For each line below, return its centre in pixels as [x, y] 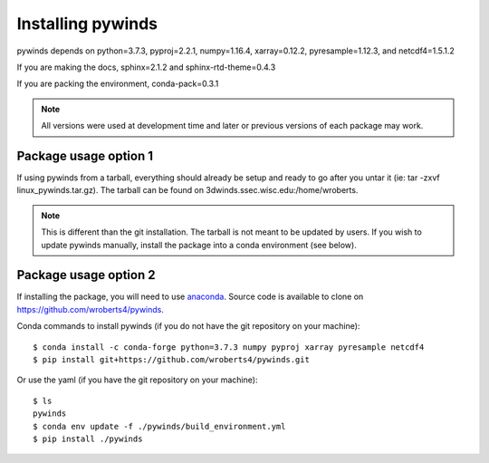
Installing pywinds [87, 24]
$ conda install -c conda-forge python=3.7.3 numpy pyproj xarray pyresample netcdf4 [229, 347]
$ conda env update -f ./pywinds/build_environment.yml [159, 426]
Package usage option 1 [85, 155]
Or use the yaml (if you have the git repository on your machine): [137, 380]
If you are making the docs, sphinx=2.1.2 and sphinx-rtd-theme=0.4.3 [146, 67]
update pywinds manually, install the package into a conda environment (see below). [199, 245]
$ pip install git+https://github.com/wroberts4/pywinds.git [171, 360]
